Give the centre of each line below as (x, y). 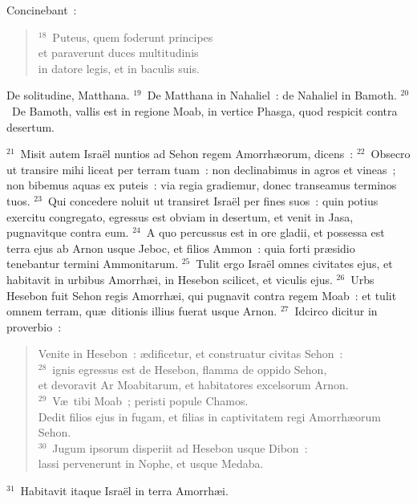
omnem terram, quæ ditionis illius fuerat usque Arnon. (142, 311)
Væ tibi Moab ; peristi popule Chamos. (150, 401)
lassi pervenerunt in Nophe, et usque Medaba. (151, 463)
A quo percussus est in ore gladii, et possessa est (265, 232)
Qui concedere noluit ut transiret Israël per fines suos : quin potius (213, 200)
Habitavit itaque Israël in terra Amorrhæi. (124, 491)
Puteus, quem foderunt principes (133, 37)
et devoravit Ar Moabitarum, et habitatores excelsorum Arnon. (193, 385)
